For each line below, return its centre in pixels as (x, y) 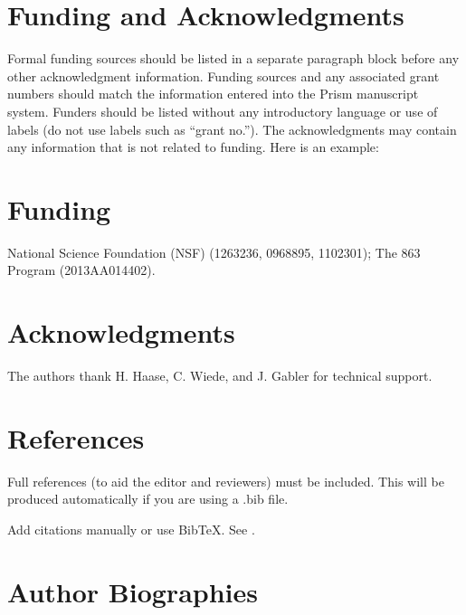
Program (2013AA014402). (81, 270)
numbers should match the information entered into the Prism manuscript (213, 94)
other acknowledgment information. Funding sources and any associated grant (223, 76)
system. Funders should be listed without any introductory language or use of (223, 111)
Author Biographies (133, 591)
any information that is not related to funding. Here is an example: (193, 147)
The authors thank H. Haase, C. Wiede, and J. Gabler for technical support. (220, 376)
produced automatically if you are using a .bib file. (148, 499)
